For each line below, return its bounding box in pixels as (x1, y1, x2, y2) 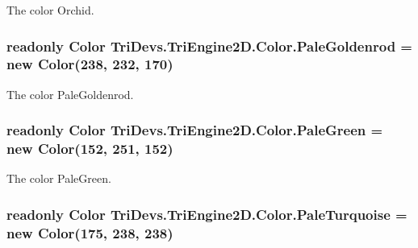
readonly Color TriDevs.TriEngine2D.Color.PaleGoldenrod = (6, 35, 412, 56)
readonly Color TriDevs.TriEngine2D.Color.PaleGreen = (6, 120, 383, 140)
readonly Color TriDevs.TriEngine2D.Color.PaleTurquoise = (6, 204, 408, 224)
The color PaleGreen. (6, 170, 111, 187)
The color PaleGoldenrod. (6, 85, 134, 102)
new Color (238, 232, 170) (6, 54, 173, 74)
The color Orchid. (6, 2, 94, 18)
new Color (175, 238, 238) (6, 222, 173, 242)
